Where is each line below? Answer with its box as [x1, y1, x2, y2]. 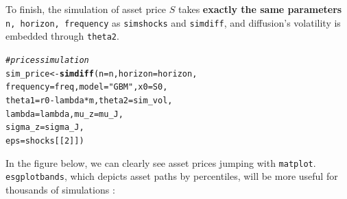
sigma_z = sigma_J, [5, 122, 84, 133]
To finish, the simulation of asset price [5, 2, 167, 16]
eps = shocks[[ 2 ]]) [5, 135, 84, 146]
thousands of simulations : [5, 182, 115, 196]
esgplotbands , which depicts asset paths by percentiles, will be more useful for [5, 169, 338, 183]
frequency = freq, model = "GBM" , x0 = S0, [5, 82, 168, 92]
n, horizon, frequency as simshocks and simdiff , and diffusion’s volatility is [5, 15, 341, 29]
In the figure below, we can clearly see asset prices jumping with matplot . [5, 155, 316, 170]
